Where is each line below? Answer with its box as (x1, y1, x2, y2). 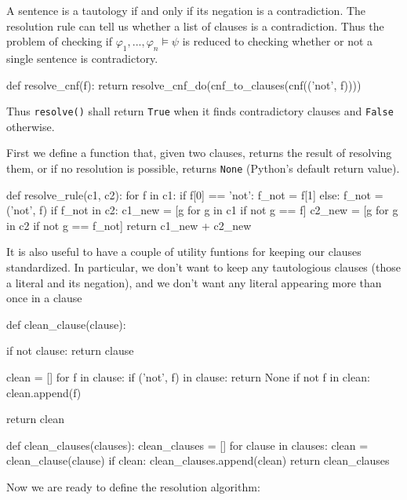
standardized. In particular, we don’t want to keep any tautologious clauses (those (6, 259, 401, 276)
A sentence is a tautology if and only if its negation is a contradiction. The (6, 2, 366, 18)
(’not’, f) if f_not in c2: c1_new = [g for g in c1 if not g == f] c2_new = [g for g (6, 202, 398, 218)
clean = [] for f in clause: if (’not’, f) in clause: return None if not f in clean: (6, 369, 370, 385)
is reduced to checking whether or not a (182, 33, 373, 49)
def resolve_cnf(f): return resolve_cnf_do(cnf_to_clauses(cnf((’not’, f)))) (6, 76, 362, 93)
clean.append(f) (6, 384, 82, 400)
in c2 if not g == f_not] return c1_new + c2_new (6, 217, 252, 233)
